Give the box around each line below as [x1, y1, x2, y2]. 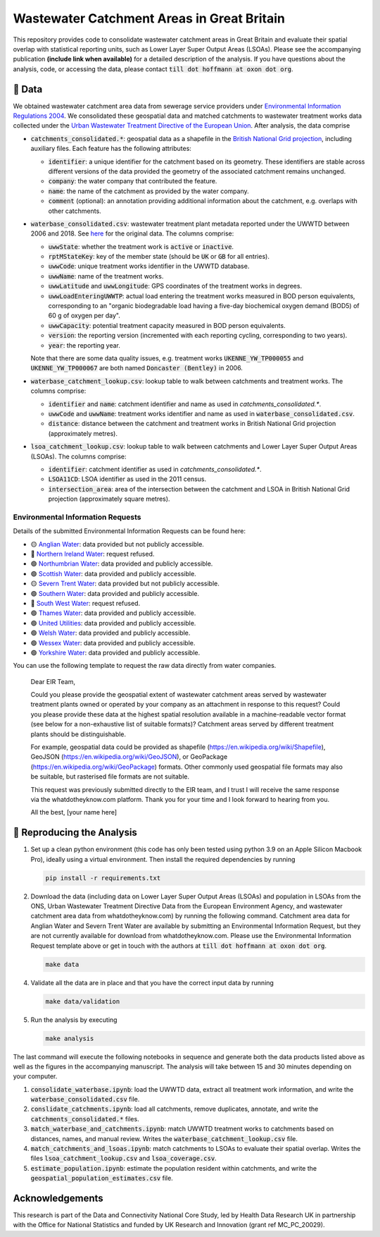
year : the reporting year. [48, 341, 121, 349]
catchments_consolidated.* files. [30, 1114, 140, 1123]
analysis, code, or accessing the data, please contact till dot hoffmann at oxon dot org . [13, 64, 293, 73]
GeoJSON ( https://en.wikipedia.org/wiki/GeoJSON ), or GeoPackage [30, 752, 228, 761]
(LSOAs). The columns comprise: [30, 452, 127, 461]
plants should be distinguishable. [30, 730, 127, 738]
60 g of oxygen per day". [48, 311, 121, 320]
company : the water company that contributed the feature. [48, 177, 217, 185]
